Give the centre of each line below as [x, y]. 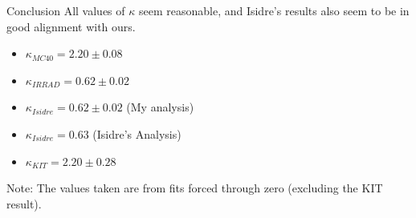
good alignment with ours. [71, 26]
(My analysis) [160, 107]
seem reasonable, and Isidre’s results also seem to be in [274, 10]
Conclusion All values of [66, 10]
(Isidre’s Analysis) [137, 133]
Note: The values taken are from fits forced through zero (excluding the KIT [195, 188]
